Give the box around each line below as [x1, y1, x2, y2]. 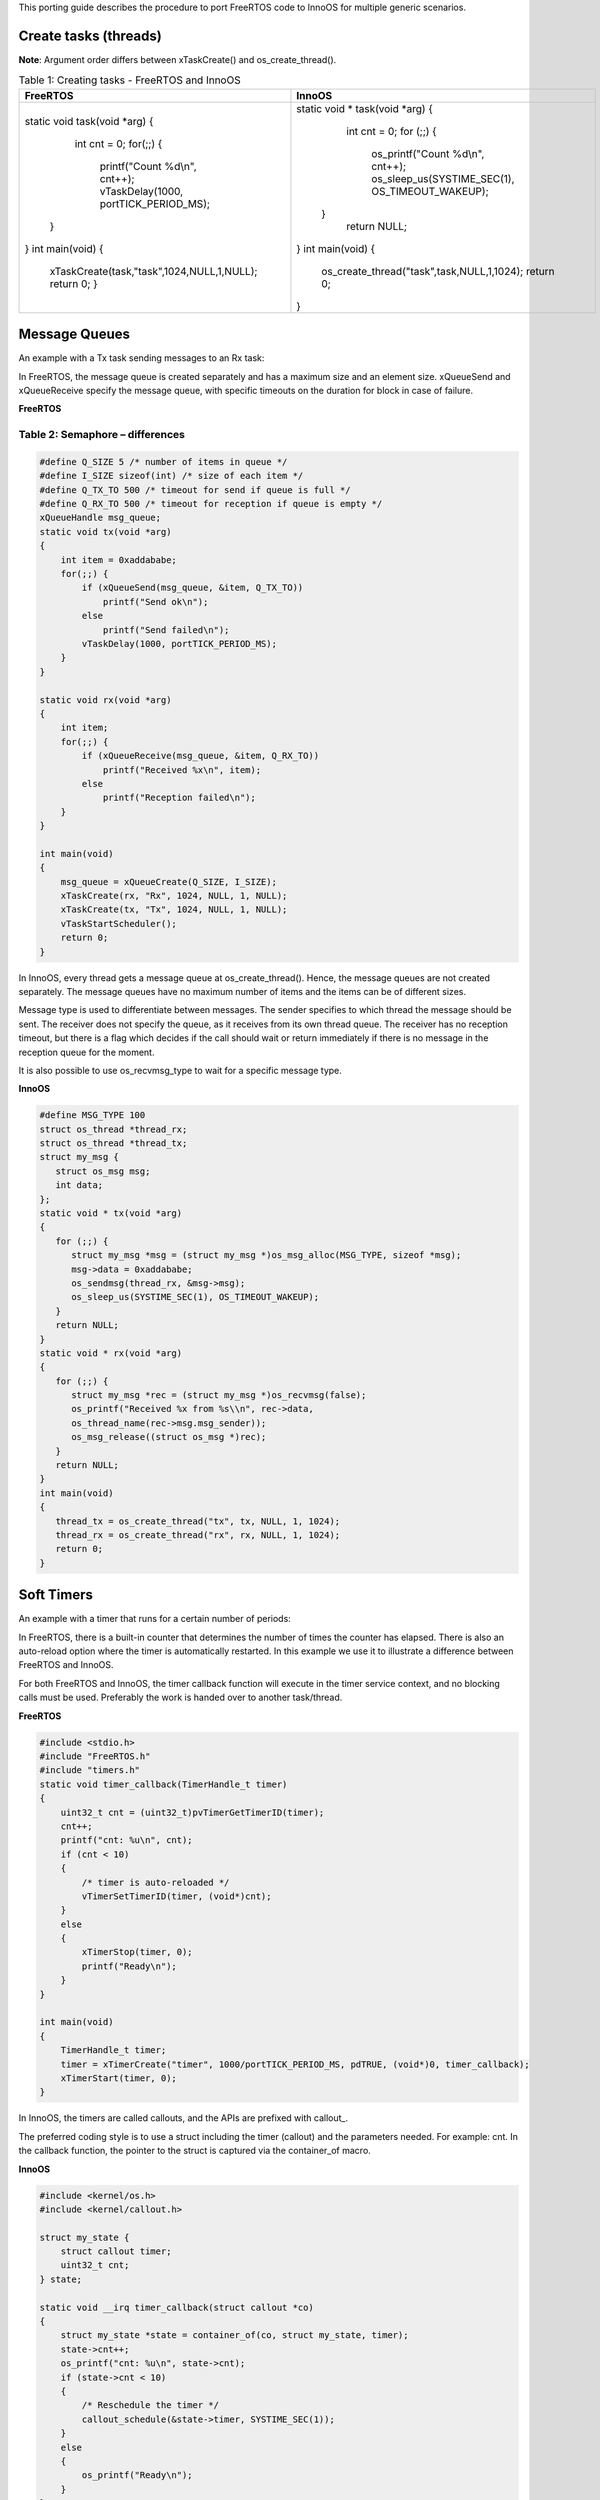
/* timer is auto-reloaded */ [81, 1876, 230, 1888]
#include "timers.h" [39, 1765, 140, 1776]
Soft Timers [18, 1586, 94, 1604]
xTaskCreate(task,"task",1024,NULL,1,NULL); [49, 264, 258, 278]
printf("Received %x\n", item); [102, 764, 262, 775]
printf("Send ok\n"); [102, 596, 209, 607]
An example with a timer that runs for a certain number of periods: [18, 1613, 292, 1625]
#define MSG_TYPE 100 [39, 1110, 146, 1121]
